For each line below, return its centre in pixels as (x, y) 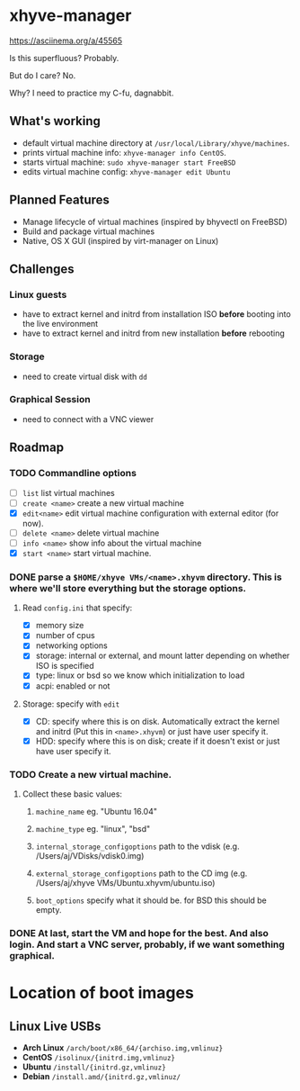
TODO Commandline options (73, 473)
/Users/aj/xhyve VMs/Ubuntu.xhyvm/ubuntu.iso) (125, 883)
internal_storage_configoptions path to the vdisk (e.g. (137, 846)
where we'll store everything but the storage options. (128, 588)
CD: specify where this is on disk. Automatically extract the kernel (158, 721)
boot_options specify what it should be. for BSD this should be (151, 900)
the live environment (60, 324)
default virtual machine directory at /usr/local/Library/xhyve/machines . (156, 143)
